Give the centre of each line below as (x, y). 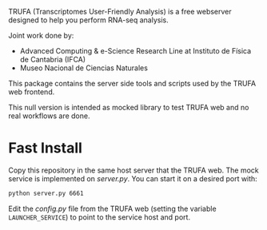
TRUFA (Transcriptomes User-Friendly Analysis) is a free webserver (120, 12)
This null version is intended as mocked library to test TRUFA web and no (129, 107)
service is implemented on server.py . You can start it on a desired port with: (133, 178)
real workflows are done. (49, 116)
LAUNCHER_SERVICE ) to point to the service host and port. (99, 217)
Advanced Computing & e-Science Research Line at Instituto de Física (135, 51)
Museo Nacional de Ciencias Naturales (84, 68)
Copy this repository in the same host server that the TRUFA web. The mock (134, 170)
